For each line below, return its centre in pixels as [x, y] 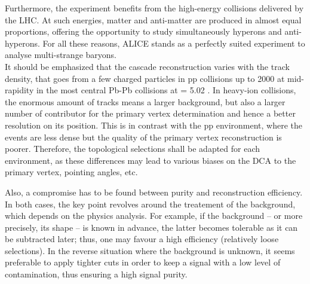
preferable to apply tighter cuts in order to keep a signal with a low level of [143, 262]
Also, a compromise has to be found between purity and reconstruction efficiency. [154, 192]
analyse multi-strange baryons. [61, 55]
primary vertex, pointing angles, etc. [71, 172]
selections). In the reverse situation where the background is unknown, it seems [150, 250]
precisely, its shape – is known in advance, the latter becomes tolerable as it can [151, 227]
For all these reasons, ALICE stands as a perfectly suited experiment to [174, 43]
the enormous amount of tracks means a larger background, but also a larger [145, 101]
